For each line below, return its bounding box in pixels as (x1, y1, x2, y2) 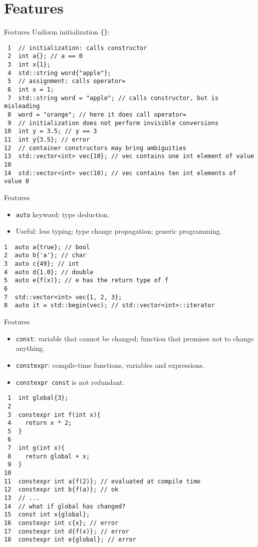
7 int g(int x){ (7, 444, 65, 452)
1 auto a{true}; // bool (4, 243, 90, 251)
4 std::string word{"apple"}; (7, 69, 111, 77)
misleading (4, 103, 40, 110)
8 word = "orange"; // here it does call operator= (7, 111, 187, 119)
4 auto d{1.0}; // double (4, 268, 93, 276)
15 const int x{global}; (4, 511, 90, 518)
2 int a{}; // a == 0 (7, 53, 83, 60)
